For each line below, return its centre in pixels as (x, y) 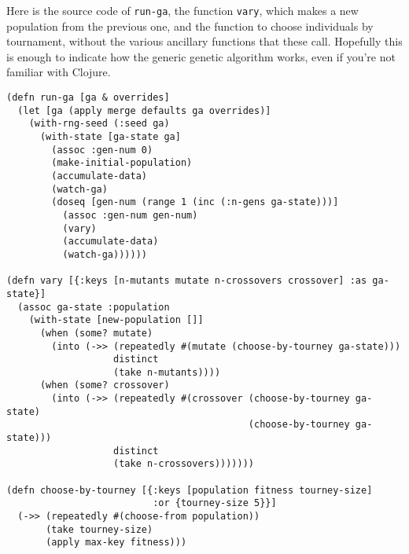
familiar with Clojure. (59, 72)
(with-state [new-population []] (116, 320)
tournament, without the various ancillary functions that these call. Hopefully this (204, 41)
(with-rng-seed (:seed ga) (99, 124)
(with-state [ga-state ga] (110, 137)
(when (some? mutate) (96, 333)
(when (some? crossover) (105, 385)
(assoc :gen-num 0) (102, 150)
